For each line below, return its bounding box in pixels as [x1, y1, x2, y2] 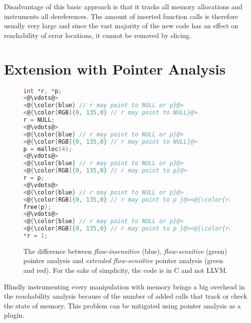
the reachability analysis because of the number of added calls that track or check [4, 291, 248, 301]
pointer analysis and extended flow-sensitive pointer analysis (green [23, 255, 223, 266]
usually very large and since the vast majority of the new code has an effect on [4, 20, 238, 31]
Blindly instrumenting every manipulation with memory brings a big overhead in [4, 281, 245, 291]
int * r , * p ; [23, 87, 62, 95]
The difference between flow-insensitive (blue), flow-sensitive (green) [23, 246, 227, 256]
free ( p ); [23, 203, 52, 210]
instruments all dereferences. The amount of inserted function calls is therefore [4, 11, 238, 21]
